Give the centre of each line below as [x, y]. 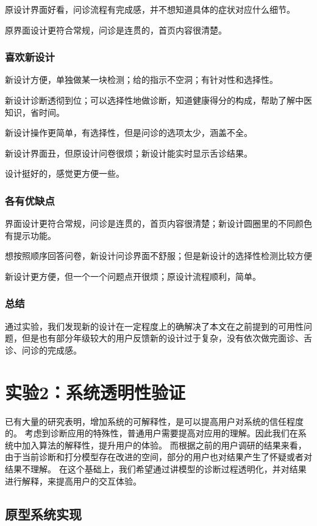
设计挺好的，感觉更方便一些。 [65, 173]
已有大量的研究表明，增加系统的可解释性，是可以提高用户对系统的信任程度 [154, 421]
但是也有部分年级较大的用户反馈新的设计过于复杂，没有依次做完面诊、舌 [167, 338]
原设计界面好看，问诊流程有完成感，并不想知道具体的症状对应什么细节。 [150, 9]
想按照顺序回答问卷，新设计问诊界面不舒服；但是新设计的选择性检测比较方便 [158, 256]
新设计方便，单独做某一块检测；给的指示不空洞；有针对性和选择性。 [141, 80]
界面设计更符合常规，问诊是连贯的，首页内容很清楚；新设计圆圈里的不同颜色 [158, 223]
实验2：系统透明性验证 [95, 392]
